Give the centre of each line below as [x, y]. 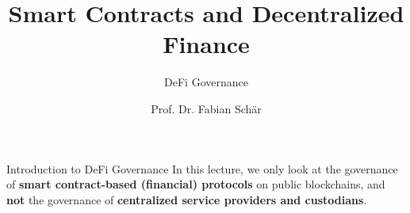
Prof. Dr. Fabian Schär [206, 108]
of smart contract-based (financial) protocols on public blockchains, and [196, 184]
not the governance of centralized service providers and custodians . [187, 199]
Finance [206, 44]
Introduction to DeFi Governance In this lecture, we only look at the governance [202, 168]
